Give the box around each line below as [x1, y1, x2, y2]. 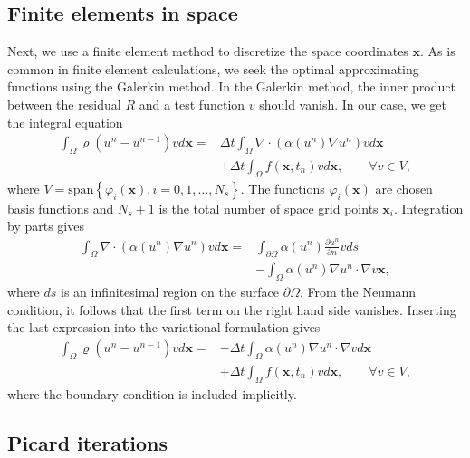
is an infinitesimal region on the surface [61, 282, 280, 301]
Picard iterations [7, 428, 168, 456]
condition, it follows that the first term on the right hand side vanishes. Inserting [7, 300, 456, 319]
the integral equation [7, 112, 123, 131]
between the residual [7, 94, 121, 113]
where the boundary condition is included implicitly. [7, 384, 297, 403]
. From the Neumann [299, 282, 417, 301]
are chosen [375, 178, 433, 197]
